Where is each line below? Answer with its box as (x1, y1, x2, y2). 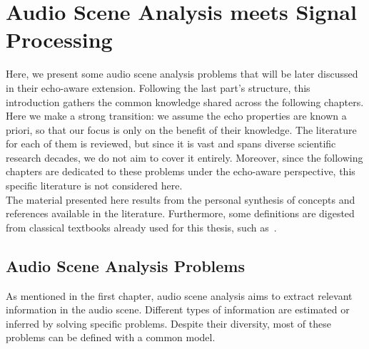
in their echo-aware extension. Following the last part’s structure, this (6, 80, 310, 95)
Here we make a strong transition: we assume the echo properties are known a (6, 108, 347, 123)
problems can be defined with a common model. (6, 330, 216, 345)
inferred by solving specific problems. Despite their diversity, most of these (6, 316, 331, 330)
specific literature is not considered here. (6, 178, 183, 193)
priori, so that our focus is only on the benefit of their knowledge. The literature (6, 122, 357, 137)
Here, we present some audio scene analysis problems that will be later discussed (6, 66, 358, 81)
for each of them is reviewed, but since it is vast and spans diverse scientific (6, 136, 336, 151)
